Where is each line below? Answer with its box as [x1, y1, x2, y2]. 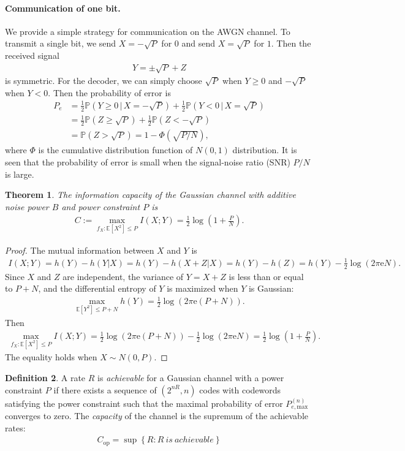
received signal [5, 48, 59, 61]
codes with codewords [199, 383, 281, 396]
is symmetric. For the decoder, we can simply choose [5, 74, 202, 87]
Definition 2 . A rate [5, 371, 86, 384]
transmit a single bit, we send [5, 37, 116, 50]
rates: [5, 421, 26, 434]
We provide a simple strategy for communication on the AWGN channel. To [5, 25, 290, 37]
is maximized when [167, 282, 238, 295]
